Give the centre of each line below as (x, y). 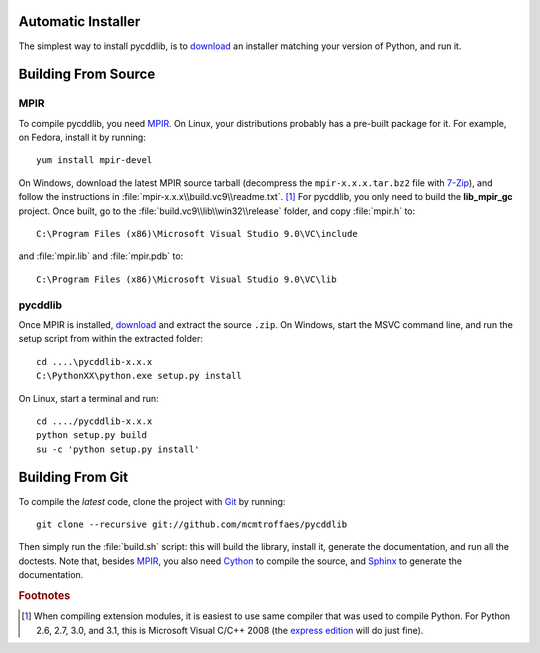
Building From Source (87, 74)
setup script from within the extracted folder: (111, 339)
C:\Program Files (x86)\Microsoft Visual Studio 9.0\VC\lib (186, 279)
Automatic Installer (79, 21)
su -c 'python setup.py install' (118, 449)
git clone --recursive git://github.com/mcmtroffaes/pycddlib (192, 524)
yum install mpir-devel (94, 160)
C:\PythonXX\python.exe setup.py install (139, 376)
